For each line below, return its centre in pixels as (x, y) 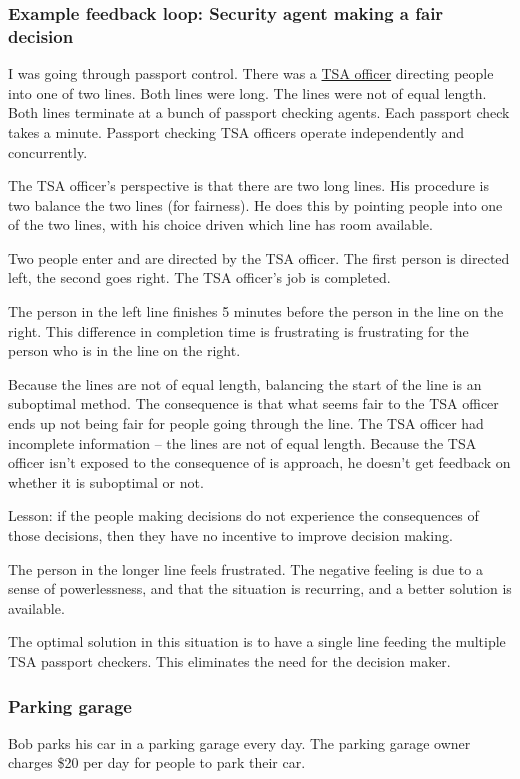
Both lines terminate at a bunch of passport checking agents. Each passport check (259, 112)
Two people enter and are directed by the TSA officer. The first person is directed (259, 257)
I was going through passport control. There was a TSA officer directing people (251, 73)
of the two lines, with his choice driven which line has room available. (220, 224)
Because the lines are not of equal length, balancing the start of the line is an (245, 383)
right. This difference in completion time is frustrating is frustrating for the (238, 330)
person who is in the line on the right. (124, 350)
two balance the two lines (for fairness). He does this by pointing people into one (255, 204)
